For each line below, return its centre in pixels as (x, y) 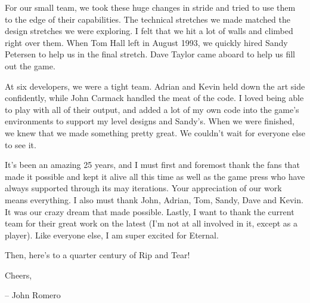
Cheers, (18, 275)
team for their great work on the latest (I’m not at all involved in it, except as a (151, 223)
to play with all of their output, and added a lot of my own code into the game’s (152, 109)
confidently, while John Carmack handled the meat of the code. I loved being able (154, 98)
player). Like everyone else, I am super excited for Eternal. (112, 235)
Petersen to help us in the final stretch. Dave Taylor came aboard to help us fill (150, 54)
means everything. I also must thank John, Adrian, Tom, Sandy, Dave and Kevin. (154, 199)
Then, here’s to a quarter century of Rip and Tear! (97, 255)
